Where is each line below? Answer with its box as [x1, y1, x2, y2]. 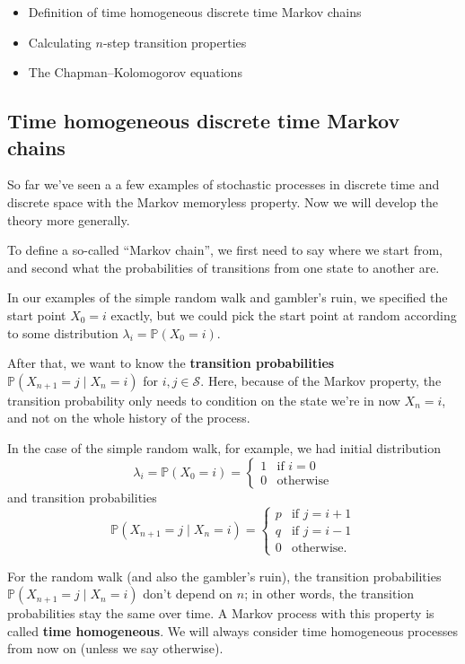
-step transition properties [102, 32, 247, 51]
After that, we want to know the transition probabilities [7, 354, 335, 372]
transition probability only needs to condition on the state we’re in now [7, 390, 400, 409]
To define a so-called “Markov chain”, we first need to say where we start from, [7, 240, 443, 259]
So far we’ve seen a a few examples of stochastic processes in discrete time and [7, 175, 440, 194]
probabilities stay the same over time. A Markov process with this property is [7, 604, 434, 623]
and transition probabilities [7, 487, 157, 506]
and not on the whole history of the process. [7, 408, 250, 427]
